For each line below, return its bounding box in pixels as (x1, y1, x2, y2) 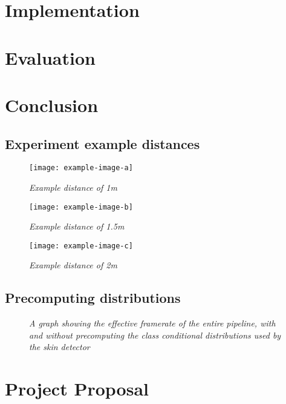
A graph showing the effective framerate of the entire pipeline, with (29, 317, 276, 329)
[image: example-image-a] (29, 164, 133, 173)
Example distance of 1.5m (29, 220, 125, 233)
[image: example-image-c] (29, 241, 133, 250)
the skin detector (29, 340, 90, 353)
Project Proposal (5, 376, 149, 401)
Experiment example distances (5, 134, 200, 153)
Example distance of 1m (29, 180, 117, 193)
